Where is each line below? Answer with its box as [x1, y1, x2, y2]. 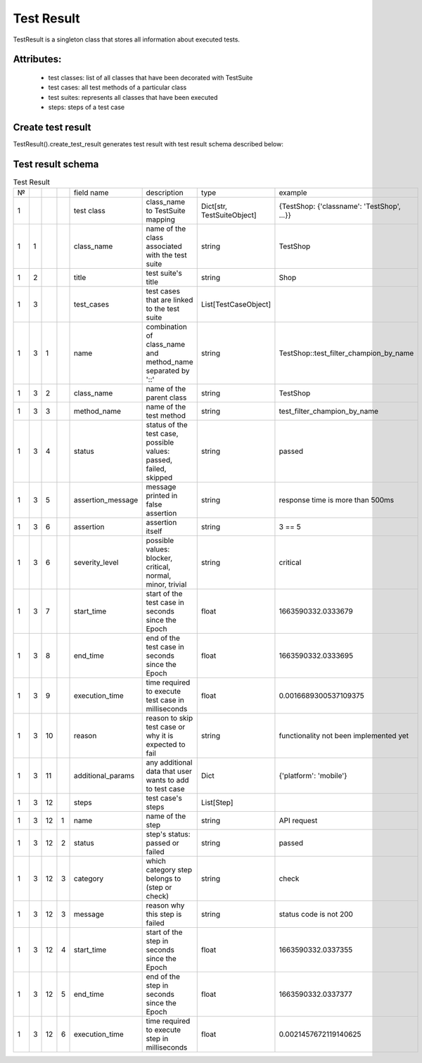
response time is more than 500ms [279, 495, 395, 505]
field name [73, 188, 109, 198]
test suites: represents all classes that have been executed [48, 93, 218, 101]
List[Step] [200, 798, 234, 808]
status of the [146, 420, 188, 430]
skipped [146, 473, 173, 483]
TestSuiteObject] [200, 210, 257, 220]
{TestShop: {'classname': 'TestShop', [279, 201, 401, 211]
